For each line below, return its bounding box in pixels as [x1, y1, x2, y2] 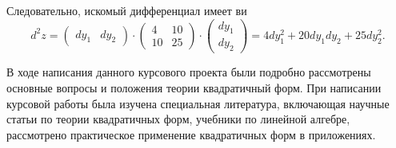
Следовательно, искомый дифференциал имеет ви [6, 2, 247, 18]
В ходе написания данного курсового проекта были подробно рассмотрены [6, 64, 371, 80]
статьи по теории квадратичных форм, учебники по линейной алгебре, [6, 111, 350, 127]
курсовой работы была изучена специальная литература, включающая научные [6, 95, 390, 111]
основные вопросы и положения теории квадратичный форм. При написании [6, 79, 382, 95]
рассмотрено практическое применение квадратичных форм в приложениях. [6, 126, 376, 142]
